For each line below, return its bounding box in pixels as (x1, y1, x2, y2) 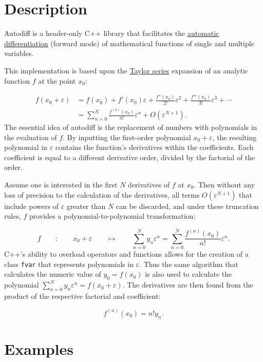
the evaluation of (4, 131, 57, 142)
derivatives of (128, 179, 170, 190)
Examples (4, 338, 73, 359)
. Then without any (194, 179, 255, 190)
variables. (4, 48, 34, 59)
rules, (4, 211, 21, 221)
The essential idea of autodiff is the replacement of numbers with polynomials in (4, 122, 257, 132)
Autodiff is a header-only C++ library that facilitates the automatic (4, 28, 219, 39)
